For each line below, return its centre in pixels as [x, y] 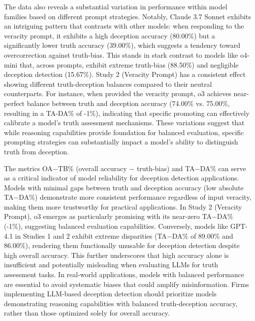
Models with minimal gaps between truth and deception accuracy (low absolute [124, 187]
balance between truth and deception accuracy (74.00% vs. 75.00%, [128, 103]
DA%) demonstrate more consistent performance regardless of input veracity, [135, 197]
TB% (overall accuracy [92, 168]
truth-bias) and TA [166, 168]
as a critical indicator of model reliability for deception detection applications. [122, 178]
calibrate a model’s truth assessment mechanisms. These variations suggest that [124, 123]
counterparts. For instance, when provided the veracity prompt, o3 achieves [118, 93]
